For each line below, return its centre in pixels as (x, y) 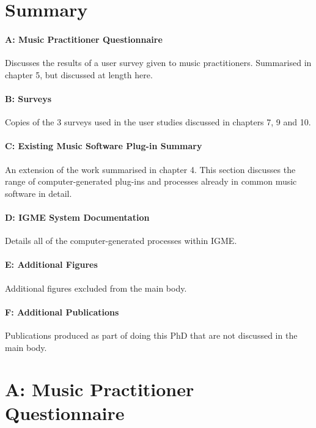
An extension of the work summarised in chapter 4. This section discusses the (150, 169)
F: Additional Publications (62, 312)
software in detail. (39, 193)
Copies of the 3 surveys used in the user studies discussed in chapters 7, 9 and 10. (158, 122)
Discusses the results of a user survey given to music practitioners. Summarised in (158, 63)
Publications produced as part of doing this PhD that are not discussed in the (151, 335)
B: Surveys (28, 98)
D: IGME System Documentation (77, 217)
